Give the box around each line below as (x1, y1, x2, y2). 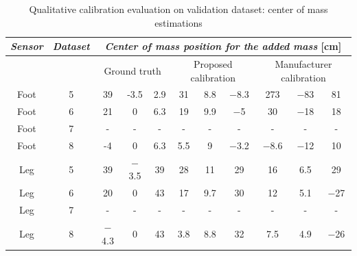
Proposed (193, 57, 233, 71)
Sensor (10, 39, 43, 53)
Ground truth (104, 63, 161, 77)
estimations (154, 15, 203, 29)
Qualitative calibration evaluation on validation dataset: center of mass (29, 2, 328, 16)
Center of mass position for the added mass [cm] (104, 39, 342, 53)
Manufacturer (275, 57, 332, 71)
